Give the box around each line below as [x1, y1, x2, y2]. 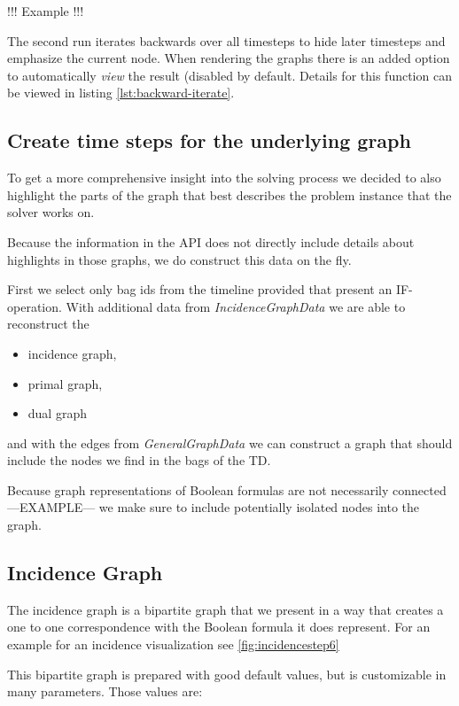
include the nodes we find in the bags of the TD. [7, 451, 271, 469]
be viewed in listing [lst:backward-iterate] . [7, 83, 235, 102]
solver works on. [7, 203, 95, 221]
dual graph [27, 404, 87, 423]
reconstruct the [7, 314, 89, 333]
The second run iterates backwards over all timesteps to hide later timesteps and [7, 31, 446, 50]
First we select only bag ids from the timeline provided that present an [7, 280, 393, 299]
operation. [7, 297, 62, 315]
